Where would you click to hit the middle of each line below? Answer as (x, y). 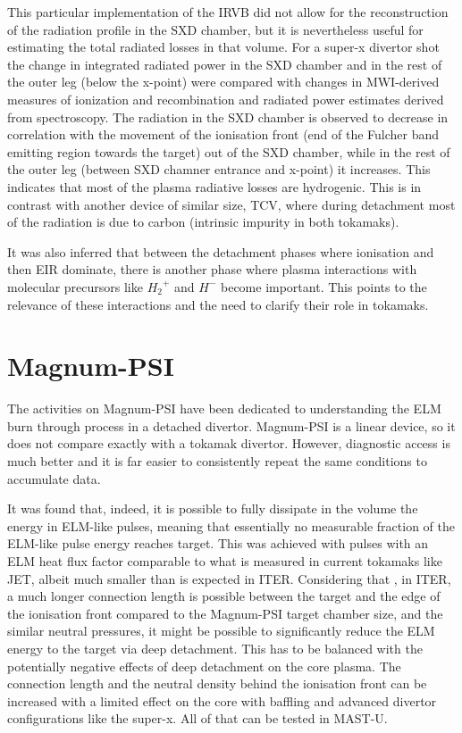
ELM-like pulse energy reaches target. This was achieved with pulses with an (218, 543)
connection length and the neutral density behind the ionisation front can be (217, 683)
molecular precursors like (75, 286)
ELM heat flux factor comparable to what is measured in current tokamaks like (225, 560)
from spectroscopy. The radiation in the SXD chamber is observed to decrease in (228, 117)
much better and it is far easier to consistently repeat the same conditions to (217, 461)
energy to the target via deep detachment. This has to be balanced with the (215, 648)
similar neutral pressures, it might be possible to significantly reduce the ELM (221, 631)
